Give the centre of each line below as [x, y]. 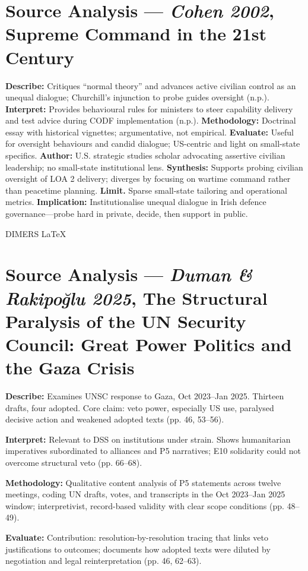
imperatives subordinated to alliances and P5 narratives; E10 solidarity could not [153, 451]
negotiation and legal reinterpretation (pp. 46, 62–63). [104, 561]
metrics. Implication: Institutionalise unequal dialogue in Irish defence [136, 202]
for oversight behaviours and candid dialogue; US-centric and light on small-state [153, 143]
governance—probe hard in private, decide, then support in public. [127, 214]
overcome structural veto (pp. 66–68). [74, 463]
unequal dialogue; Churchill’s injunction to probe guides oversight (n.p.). [137, 97]
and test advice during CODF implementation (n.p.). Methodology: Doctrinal [151, 120]
